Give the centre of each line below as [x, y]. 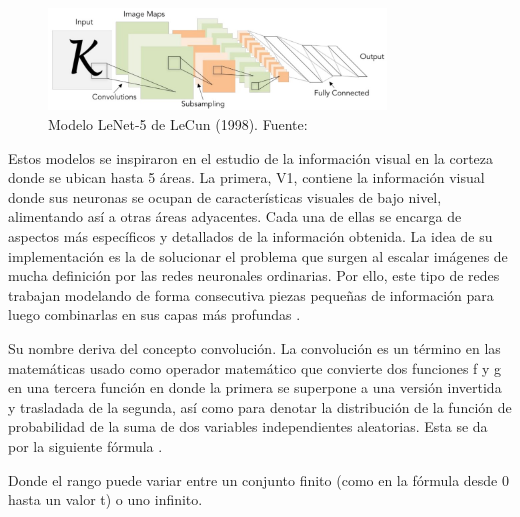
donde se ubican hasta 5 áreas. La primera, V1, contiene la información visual [246, 177]
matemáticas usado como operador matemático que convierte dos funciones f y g [255, 367]
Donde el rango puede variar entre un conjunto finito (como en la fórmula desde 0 [258, 479]
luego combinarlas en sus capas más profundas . [154, 314]
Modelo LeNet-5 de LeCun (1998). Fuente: [178, 124]
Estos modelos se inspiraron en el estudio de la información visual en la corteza [251, 157]
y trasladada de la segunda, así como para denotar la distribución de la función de [260, 406]
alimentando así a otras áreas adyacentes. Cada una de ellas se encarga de [235, 216]
